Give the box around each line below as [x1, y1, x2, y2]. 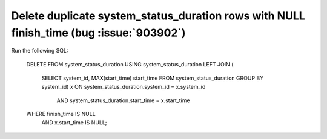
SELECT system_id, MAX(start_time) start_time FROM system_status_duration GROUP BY [41, 74, 264, 82]
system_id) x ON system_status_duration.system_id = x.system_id [41, 83, 206, 90]
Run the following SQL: [11, 47, 68, 54]
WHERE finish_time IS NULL [26, 111, 96, 118]
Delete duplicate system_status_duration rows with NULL [11, 9, 305, 22]
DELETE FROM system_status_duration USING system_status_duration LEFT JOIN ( [26, 60, 234, 68]
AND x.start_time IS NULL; [41, 118, 107, 126]
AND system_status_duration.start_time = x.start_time [56, 97, 190, 104]
